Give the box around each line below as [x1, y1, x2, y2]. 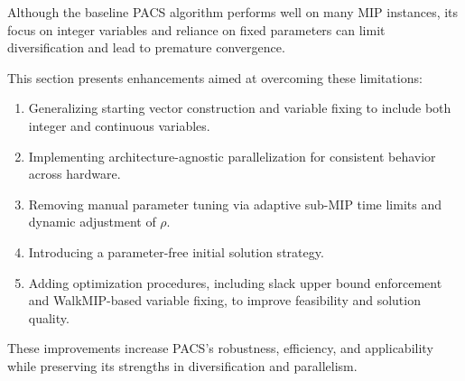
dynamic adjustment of [28, 212, 156, 231]
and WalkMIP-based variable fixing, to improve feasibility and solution [28, 291, 421, 310]
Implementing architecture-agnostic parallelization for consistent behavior [28, 146, 436, 165]
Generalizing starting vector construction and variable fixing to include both [28, 98, 451, 117]
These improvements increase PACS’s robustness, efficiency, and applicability [7, 339, 433, 358]
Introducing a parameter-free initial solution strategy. [28, 242, 324, 261]
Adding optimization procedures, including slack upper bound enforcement [28, 273, 442, 292]
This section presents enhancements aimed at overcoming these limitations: [7, 68, 423, 87]
